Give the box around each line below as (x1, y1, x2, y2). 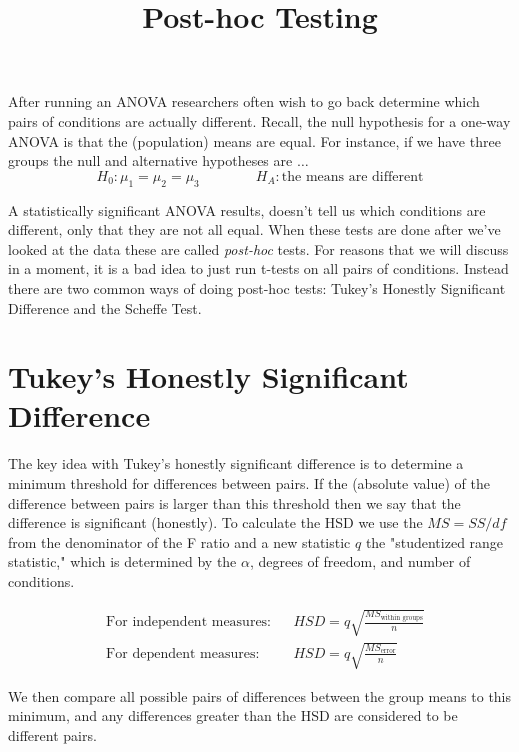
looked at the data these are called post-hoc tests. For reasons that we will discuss (8, 238, 509, 259)
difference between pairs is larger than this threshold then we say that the (8, 492, 461, 513)
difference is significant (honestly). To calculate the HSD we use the (8, 512, 423, 533)
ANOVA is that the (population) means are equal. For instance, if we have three (8, 130, 501, 151)
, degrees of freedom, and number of (249, 551, 471, 572)
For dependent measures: (106, 646, 260, 661)
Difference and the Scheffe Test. (8, 297, 202, 318)
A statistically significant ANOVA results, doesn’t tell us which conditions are (8, 199, 486, 220)
